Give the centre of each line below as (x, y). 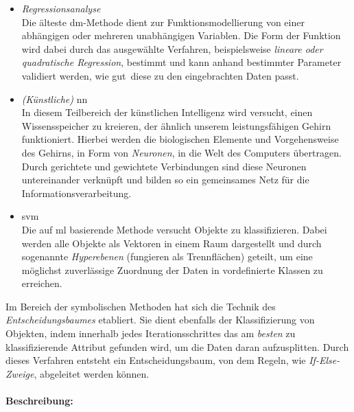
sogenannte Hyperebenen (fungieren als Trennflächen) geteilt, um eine (167, 256)
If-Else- (324, 360)
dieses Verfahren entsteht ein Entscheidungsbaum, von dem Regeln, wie (156, 360)
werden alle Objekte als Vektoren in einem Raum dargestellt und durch (172, 243)
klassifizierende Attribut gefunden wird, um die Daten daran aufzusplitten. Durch (177, 346)
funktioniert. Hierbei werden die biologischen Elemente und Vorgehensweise (180, 139)
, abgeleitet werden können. (92, 373)
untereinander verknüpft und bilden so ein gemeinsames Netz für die (165, 180)
